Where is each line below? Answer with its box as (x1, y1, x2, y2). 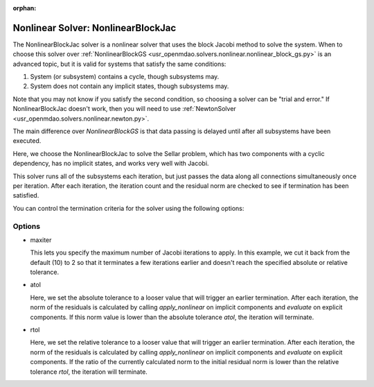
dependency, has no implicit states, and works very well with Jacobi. (12, 160, 209, 168)
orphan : (12, 4, 37, 12)
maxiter (30, 236, 52, 244)
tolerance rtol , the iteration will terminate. (30, 368, 148, 376)
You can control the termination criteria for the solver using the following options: (12, 204, 244, 212)
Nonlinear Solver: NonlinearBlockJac (12, 21, 177, 34)
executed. (12, 137, 42, 145)
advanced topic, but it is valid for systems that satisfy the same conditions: (12, 60, 226, 68)
